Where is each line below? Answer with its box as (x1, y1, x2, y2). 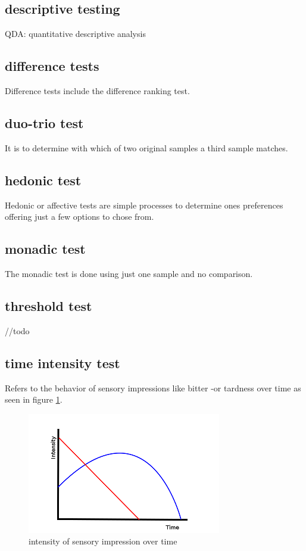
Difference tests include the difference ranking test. (5, 85, 190, 96)
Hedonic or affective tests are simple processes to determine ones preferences (5, 198, 283, 211)
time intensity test (5, 353, 120, 372)
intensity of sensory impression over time (29, 535, 177, 547)
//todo (5, 324, 30, 337)
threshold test (5, 296, 92, 315)
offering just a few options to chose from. (5, 210, 154, 223)
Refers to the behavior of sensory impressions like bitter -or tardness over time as (5, 381, 301, 394)
